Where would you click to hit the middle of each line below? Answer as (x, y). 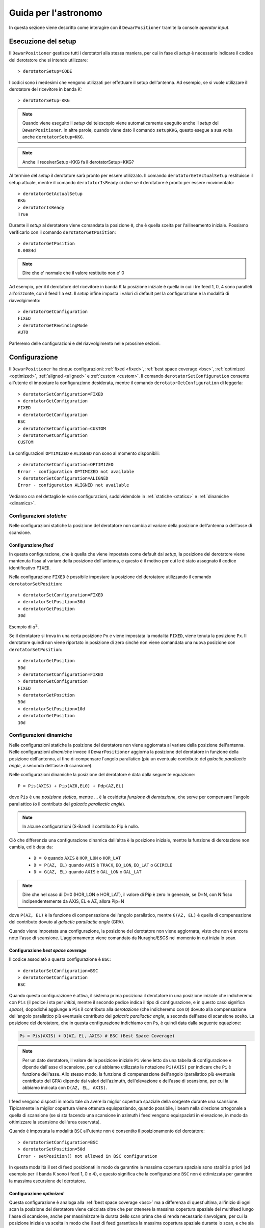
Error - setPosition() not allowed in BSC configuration (88, 1156)
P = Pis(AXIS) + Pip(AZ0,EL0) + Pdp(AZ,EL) (71, 786)
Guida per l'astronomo (56, 13)
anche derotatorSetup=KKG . (53, 137)
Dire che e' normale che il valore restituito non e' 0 (73, 273)
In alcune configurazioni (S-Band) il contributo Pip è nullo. (81, 826)
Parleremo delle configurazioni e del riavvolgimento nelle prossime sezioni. (85, 343)
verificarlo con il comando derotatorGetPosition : (63, 232)
